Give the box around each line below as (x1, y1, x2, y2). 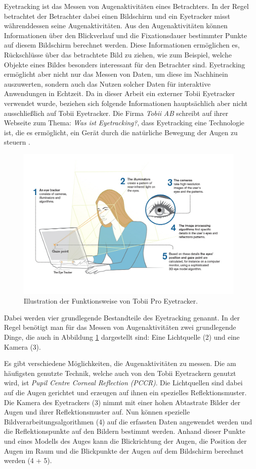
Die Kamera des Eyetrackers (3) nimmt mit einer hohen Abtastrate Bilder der (4, 397, 241, 407)
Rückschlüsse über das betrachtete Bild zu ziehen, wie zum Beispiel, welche (4, 49, 232, 59)
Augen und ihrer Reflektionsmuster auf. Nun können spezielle (4, 407, 190, 417)
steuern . (4, 137, 31, 147)
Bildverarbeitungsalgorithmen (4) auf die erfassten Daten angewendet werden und (4, 416, 253, 426)
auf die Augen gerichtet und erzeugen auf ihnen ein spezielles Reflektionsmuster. (4, 387, 247, 398)
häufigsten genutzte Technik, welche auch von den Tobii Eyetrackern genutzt (4, 367, 236, 378)
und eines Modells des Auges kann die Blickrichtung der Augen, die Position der (4, 436, 247, 446)
